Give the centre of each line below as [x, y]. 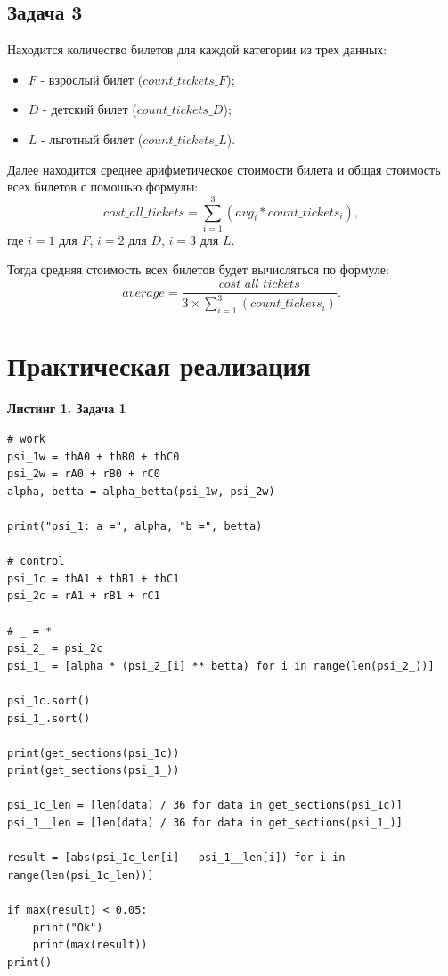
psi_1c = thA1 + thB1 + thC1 [94, 578]
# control [36, 561]
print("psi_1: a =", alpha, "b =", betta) [135, 526]
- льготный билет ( [92, 138]
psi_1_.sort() [49, 718]
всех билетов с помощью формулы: [103, 187]
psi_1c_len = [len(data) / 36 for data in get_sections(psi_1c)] [205, 805]
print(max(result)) [90, 945]
